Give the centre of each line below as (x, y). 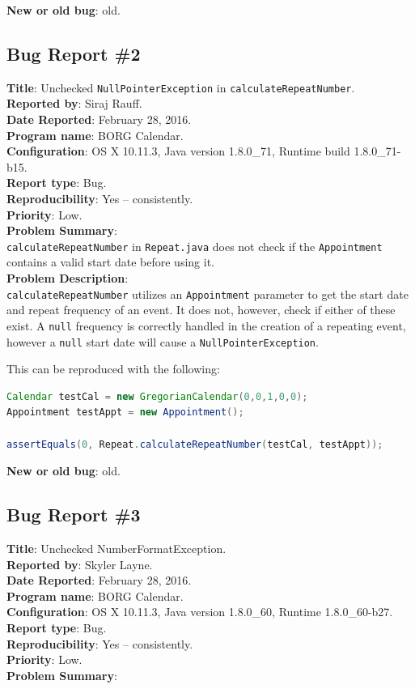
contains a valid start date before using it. (110, 262)
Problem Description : (68, 278)
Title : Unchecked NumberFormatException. (116, 548)
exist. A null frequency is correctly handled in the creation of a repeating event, (206, 325)
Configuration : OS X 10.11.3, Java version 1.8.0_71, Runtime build (178, 151)
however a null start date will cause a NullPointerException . (163, 341)
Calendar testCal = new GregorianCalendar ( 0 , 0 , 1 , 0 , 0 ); (157, 396)
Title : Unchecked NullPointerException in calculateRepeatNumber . (181, 87)
